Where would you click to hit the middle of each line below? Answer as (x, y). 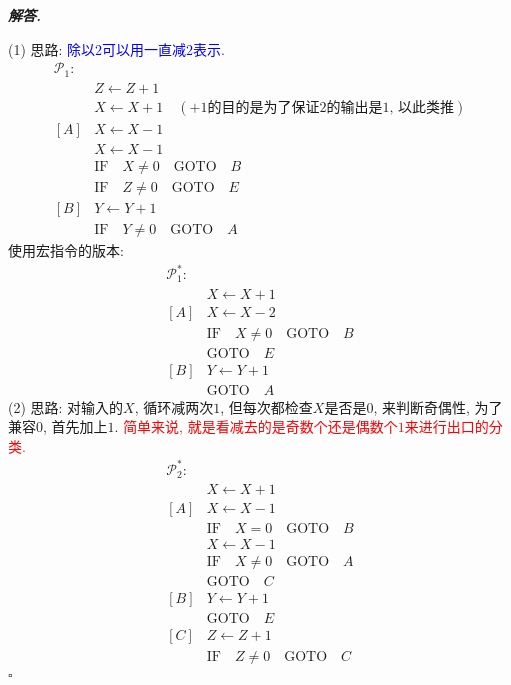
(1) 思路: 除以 (52, 48)
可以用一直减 (144, 48)
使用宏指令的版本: (66, 249)
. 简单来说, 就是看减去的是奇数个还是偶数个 (256, 426)
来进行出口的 (446, 426)
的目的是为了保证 (263, 107)
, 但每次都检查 (266, 406)
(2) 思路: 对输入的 (66, 406)
